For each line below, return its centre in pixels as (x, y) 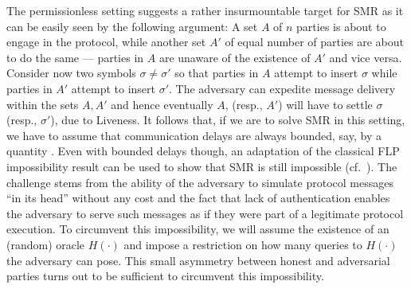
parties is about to (341, 26)
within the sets (43, 104)
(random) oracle (46, 244)
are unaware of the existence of (235, 57)
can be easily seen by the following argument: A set (132, 26)
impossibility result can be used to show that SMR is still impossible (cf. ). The (202, 166)
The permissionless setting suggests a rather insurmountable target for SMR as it (205, 10)
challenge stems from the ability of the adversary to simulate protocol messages (200, 182)
